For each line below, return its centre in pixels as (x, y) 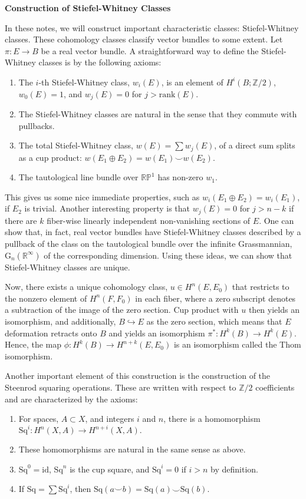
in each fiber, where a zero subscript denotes (215, 298)
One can (279, 220)
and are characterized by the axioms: (71, 399)
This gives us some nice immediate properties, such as (102, 196)
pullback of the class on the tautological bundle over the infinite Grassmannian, (149, 244)
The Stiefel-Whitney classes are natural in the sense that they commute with (158, 114)
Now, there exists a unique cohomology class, (86, 287)
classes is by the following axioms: (100, 62)
